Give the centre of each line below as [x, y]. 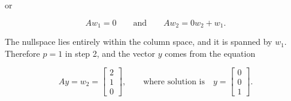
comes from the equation [210, 53]
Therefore [22, 53]
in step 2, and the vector [110, 53]
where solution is [174, 82]
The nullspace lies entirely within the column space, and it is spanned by [139, 42]
